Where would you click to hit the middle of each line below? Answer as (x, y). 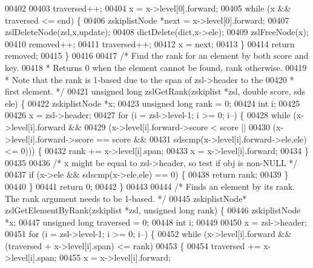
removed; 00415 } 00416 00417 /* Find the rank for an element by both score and (157, 55)
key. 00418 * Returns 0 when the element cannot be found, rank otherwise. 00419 (156, 67)
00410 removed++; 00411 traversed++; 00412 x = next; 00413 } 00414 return (150, 43)
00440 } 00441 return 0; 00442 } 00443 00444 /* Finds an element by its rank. (150, 186)
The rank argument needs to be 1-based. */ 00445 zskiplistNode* (126, 198)
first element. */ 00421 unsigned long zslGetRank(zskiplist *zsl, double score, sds (155, 91)
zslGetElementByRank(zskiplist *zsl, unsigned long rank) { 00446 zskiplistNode (153, 210)
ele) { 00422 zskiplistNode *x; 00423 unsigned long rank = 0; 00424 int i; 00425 (153, 103)
